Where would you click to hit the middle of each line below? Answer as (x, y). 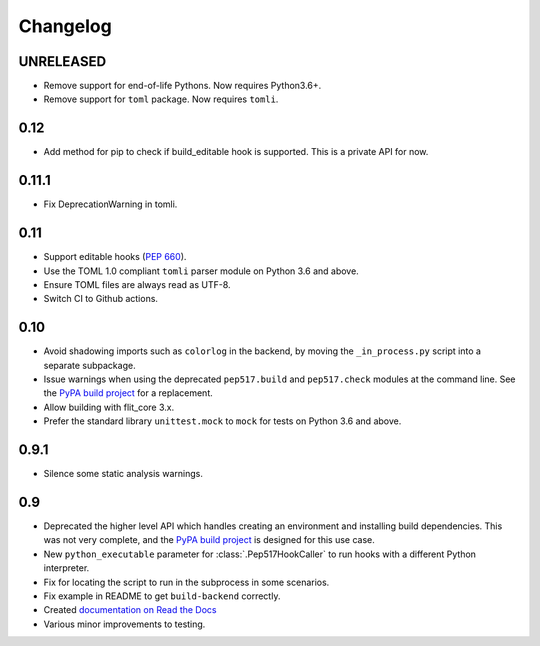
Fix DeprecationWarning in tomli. (110, 204)
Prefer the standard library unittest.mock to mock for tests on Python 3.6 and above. (222, 421)
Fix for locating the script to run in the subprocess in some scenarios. (186, 582)
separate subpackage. (89, 365)
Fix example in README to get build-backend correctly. (162, 596)
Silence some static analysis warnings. (123, 474)
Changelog (65, 26)
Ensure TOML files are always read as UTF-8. (137, 284)
